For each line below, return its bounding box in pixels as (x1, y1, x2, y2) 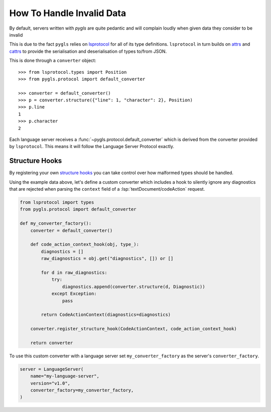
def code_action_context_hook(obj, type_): (30, 241, 139, 247)
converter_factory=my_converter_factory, (30, 387, 134, 393)
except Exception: (51, 291, 97, 297)
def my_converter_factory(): (20, 221, 92, 226)
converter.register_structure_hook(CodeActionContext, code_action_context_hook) (30, 326, 237, 332)
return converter (30, 340, 73, 346)
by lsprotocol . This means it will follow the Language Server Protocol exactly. (9, 144, 175, 150)
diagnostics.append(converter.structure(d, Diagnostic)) (62, 284, 205, 290)
